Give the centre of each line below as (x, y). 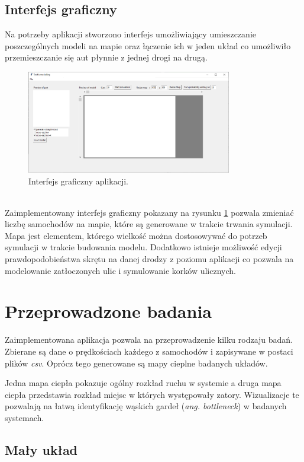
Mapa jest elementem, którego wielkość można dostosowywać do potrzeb (136, 235)
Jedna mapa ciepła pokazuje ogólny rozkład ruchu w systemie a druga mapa (143, 383)
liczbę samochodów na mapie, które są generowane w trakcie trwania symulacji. (149, 224)
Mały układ (41, 449)
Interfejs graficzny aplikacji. (78, 181)
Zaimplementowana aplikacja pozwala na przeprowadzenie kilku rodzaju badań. (149, 340)
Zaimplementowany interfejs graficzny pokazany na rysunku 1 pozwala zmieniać (149, 212)
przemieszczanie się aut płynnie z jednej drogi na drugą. (106, 57)
